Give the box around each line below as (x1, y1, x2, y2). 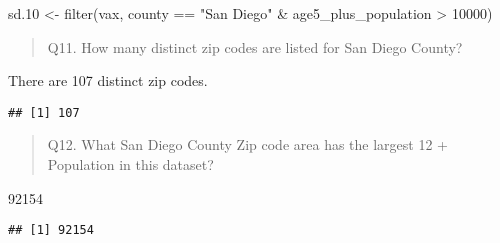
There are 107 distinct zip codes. (8, 70, 208, 91)
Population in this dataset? (47, 154, 214, 175)
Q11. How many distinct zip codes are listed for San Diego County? (47, 36, 463, 57)
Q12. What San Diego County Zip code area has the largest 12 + (47, 134, 448, 155)
